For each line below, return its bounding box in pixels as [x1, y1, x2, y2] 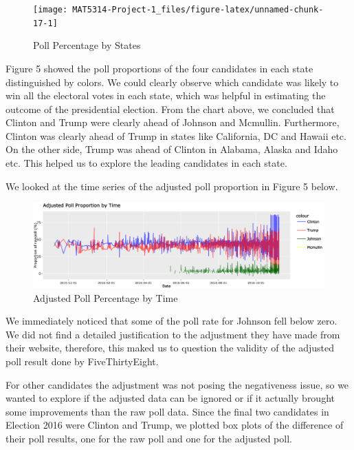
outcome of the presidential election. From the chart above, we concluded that [5, 101, 335, 116]
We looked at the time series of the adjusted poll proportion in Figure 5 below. [5, 178, 338, 193]
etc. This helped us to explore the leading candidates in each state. [5, 156, 287, 170]
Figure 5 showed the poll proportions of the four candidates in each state [5, 61, 313, 75]
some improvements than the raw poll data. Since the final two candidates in [5, 404, 329, 418]
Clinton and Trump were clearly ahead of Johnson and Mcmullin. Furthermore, [5, 115, 340, 130]
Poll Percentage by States [33, 38, 141, 52]
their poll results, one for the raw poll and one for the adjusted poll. [5, 431, 292, 445]
